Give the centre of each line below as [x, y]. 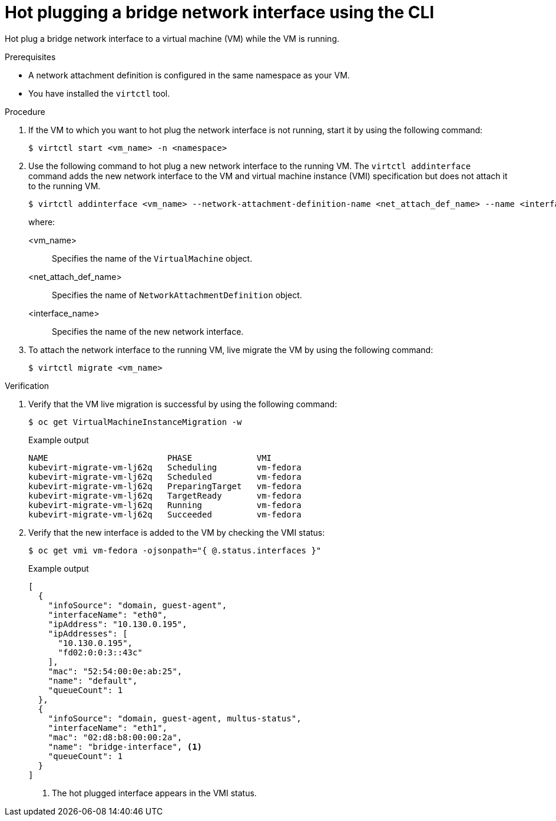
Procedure [25, 111]
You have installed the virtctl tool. [99, 93]
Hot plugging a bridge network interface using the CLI [220, 12]
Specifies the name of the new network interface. [148, 331]
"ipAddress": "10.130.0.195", [118, 624]
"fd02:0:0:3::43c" [100, 652]
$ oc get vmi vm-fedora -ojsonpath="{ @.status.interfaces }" [175, 550]
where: [42, 222]
